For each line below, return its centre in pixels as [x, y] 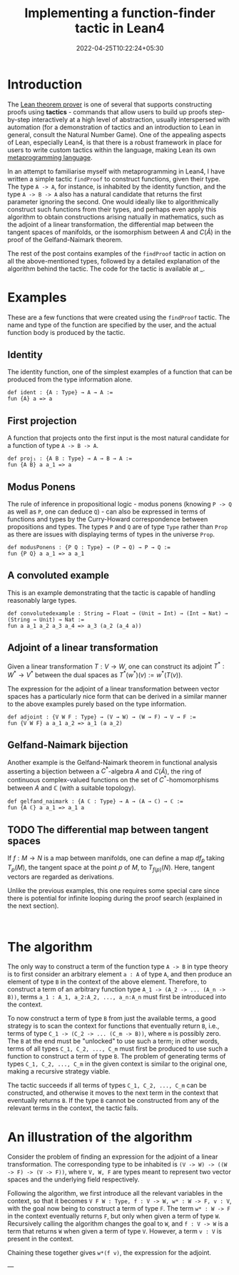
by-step [19, 119]
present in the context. [41, 1239]
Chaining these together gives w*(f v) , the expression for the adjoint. [110, 1253]
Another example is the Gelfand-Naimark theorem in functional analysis [112, 762]
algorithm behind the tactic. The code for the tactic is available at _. [106, 269]
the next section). [33, 906]
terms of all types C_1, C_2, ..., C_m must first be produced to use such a [118, 1049]
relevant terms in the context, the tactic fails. [73, 1108]
